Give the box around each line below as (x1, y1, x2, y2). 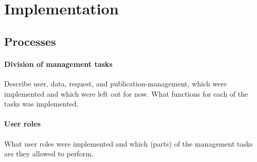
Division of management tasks (4, 58, 113, 69)
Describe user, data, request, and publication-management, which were (4, 78, 227, 88)
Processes (4, 33, 56, 49)
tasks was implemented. (4, 98, 79, 109)
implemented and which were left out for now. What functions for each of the (4, 88, 248, 99)
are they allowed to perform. (4, 148, 94, 159)
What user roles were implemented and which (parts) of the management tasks (4, 138, 253, 149)
